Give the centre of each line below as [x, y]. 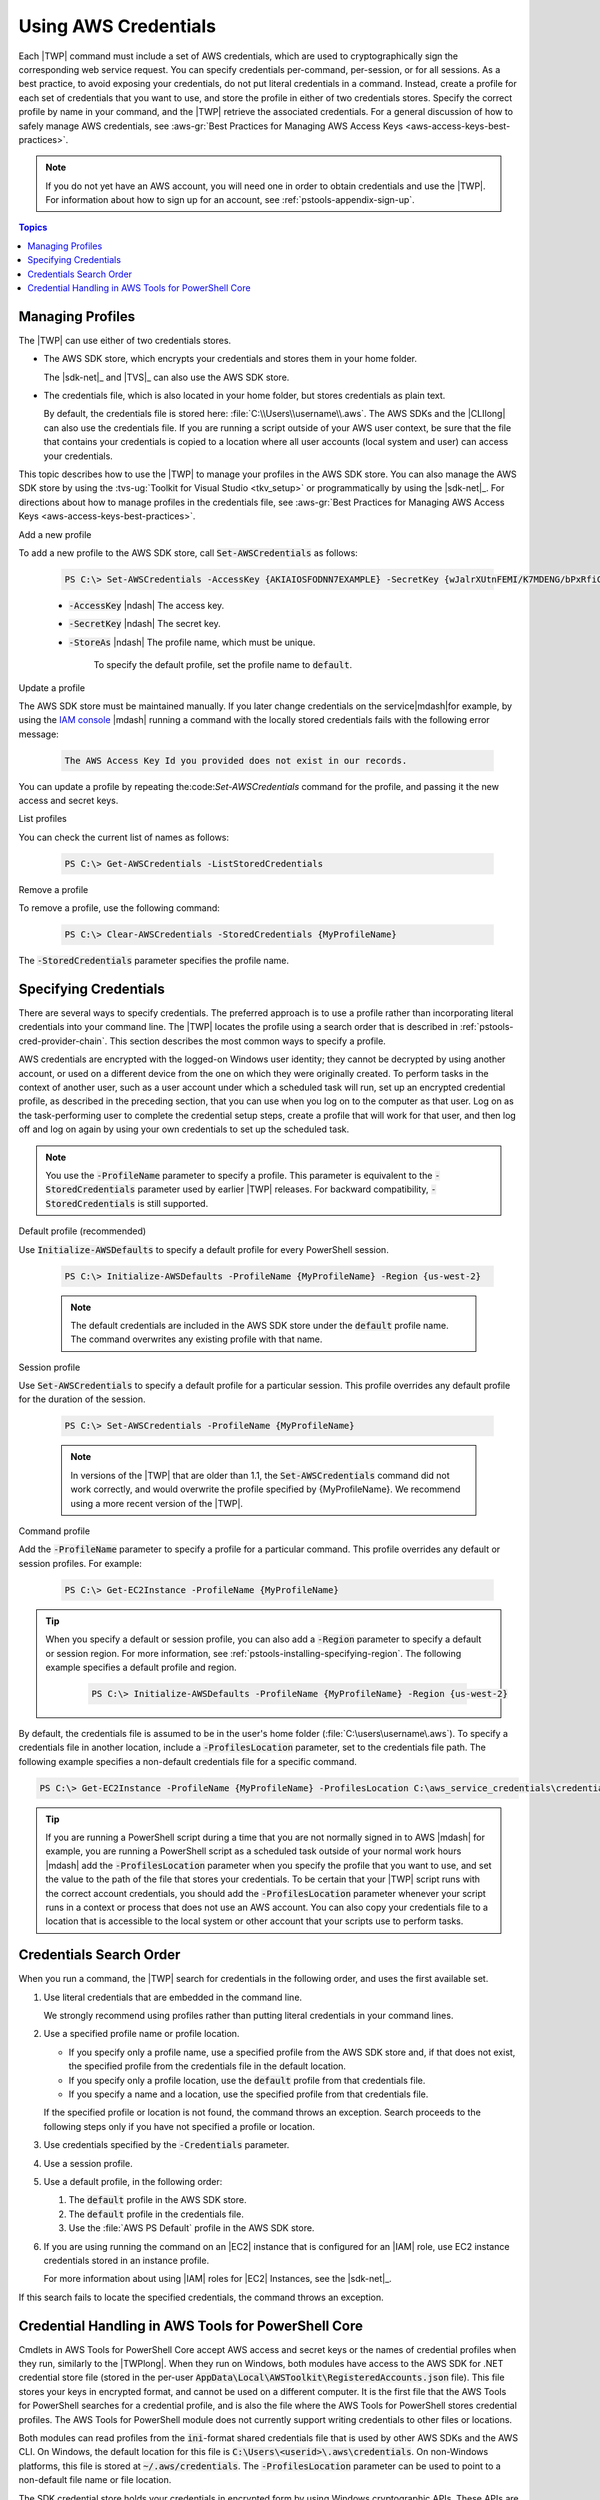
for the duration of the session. [82, 1399]
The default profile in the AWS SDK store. [157, 2200]
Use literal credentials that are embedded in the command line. [173, 1997]
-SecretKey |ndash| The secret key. [145, 624]
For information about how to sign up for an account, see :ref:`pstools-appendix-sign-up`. [230, 200]
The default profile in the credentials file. [156, 2214]
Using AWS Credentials [117, 26]
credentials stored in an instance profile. [126, 2260]
